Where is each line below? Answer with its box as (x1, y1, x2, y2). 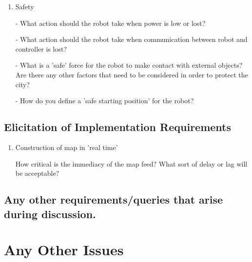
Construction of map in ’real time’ (15, 142, 118, 152)
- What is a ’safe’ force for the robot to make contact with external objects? (15, 60, 243, 70)
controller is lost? (15, 43, 67, 54)
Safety (15, 1, 34, 11)
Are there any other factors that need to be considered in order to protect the (15, 69, 248, 79)
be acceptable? (15, 168, 59, 178)
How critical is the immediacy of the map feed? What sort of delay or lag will (15, 158, 248, 168)
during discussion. (4, 206, 96, 221)
